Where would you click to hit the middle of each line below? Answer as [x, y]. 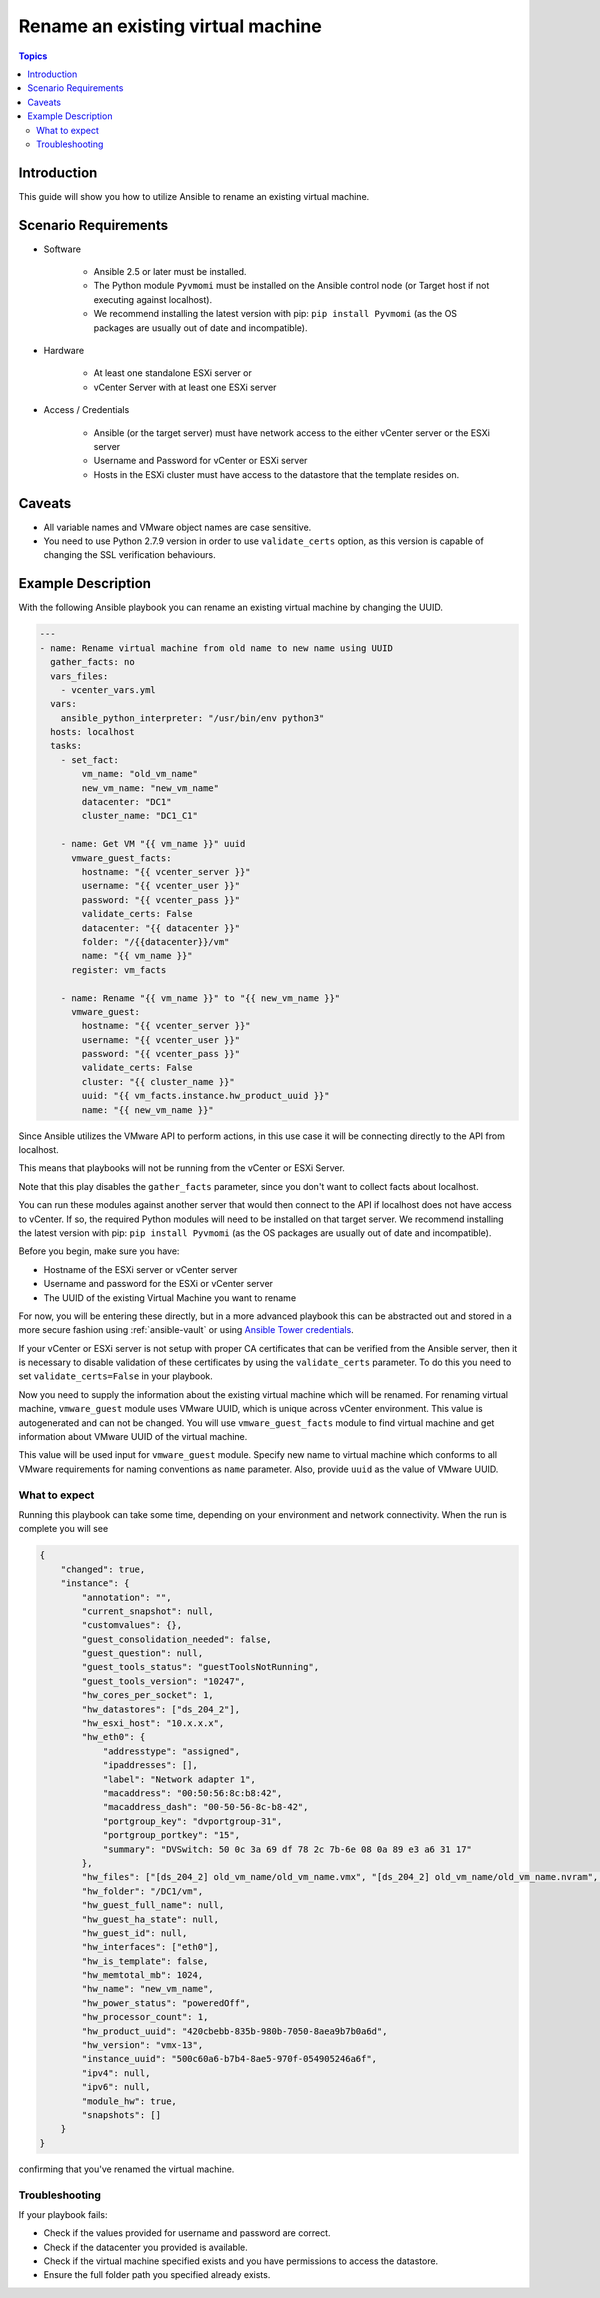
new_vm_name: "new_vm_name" [150, 788]
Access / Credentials [86, 410]
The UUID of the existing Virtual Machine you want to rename [170, 1297]
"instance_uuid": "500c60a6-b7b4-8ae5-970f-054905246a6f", [229, 2059]
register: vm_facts [119, 969]
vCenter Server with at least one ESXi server [185, 387]
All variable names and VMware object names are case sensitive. [177, 527]
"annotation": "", [126, 1597]
